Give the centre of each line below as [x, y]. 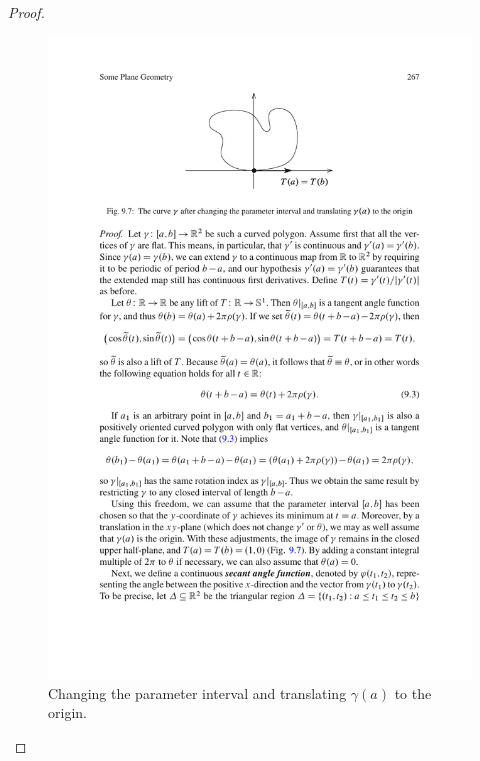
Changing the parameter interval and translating [197, 692]
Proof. [26, 12]
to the [413, 692]
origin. [67, 712]
